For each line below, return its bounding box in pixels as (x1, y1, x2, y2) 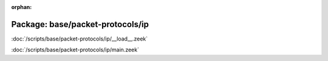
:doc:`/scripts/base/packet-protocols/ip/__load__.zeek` (11, 35, 148, 42)
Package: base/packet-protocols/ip (11, 19, 149, 30)
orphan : (11, 4, 32, 10)
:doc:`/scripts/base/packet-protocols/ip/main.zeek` (11, 46, 140, 54)
